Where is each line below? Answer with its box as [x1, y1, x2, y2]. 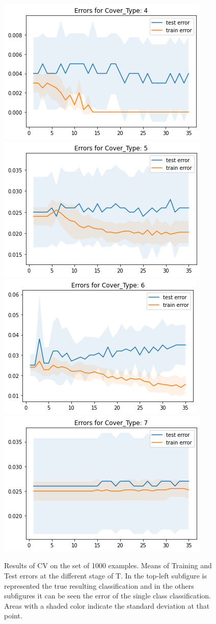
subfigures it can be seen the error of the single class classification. [4, 590, 211, 601]
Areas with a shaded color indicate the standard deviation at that [4, 600, 210, 611]
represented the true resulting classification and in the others [4, 580, 194, 591]
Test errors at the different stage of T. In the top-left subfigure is [4, 570, 207, 581]
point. [4, 610, 22, 621]
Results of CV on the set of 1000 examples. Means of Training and [4, 560, 212, 571]
